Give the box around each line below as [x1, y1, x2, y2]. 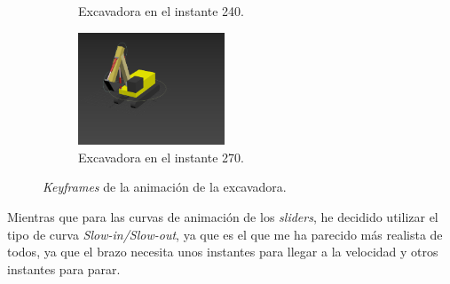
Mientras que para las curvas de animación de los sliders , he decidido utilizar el [7, 208, 438, 226]
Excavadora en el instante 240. [78, 2, 244, 20]
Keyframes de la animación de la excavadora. [43, 177, 287, 196]
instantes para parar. [7, 259, 121, 278]
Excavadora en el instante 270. [78, 147, 244, 166]
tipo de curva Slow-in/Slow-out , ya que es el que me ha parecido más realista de [7, 225, 443, 243]
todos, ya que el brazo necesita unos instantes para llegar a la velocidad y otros [7, 242, 438, 261]
